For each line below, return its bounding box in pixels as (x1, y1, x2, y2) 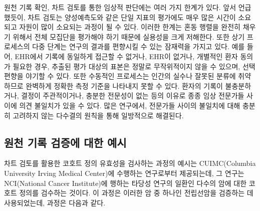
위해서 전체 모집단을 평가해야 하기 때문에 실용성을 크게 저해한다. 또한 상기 (13, 31, 245, 42)
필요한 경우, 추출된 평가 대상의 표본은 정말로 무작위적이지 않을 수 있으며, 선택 (13, 61, 255, 71)
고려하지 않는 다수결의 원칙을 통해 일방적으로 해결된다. (13, 110, 184, 120)
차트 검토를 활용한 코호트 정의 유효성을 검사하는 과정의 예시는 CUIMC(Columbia (4, 158, 256, 168)
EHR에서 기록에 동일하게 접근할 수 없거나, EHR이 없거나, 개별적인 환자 (15, 51, 238, 61)
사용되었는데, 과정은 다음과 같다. (4, 197, 106, 207)
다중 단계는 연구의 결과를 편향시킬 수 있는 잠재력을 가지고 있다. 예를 (32, 41, 245, 52)
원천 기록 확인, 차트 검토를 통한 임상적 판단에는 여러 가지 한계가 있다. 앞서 (4, 2, 236, 12)
